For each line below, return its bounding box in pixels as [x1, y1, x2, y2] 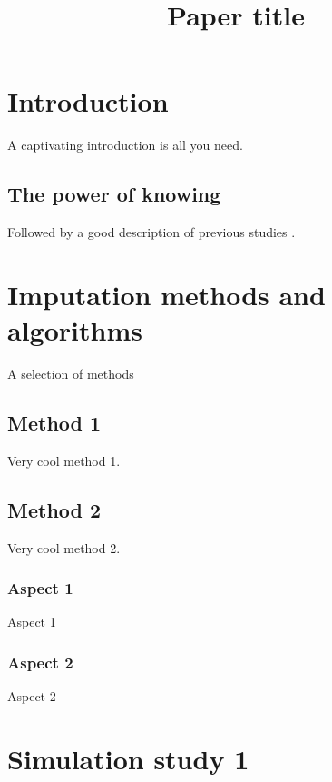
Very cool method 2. [7, 538, 121, 557]
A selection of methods [7, 364, 134, 383]
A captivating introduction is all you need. [7, 135, 243, 154]
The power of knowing [7, 180, 221, 208]
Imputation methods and [7, 275, 326, 312]
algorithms [7, 312, 142, 349]
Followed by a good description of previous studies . [7, 223, 296, 242]
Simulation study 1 [7, 740, 249, 777]
